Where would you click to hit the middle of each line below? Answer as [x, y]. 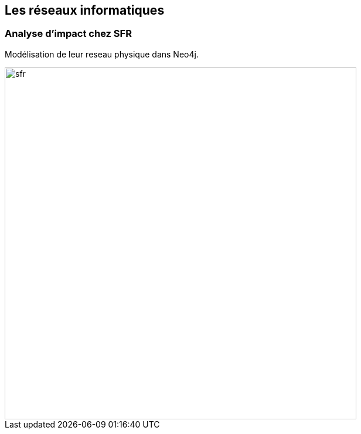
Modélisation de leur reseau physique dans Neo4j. [102, 54]
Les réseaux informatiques [85, 10]
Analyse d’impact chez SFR [68, 34]
